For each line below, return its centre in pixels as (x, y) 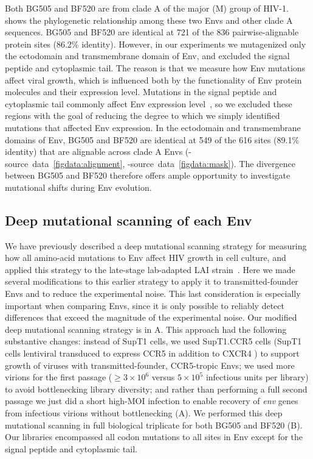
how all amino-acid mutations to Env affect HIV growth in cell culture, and (146, 258)
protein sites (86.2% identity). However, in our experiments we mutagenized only (156, 44)
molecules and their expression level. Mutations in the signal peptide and (141, 92)
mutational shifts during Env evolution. (78, 187)
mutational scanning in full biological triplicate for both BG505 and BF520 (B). (154, 425)
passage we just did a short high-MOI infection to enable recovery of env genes (152, 401)
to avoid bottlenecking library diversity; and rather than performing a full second (156, 389)
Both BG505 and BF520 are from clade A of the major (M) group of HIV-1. (147, 8)
